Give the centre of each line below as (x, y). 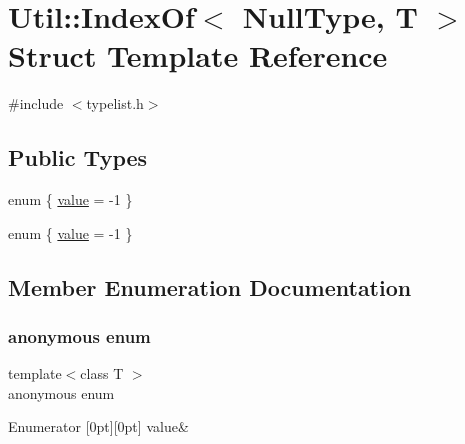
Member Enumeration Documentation (210, 286)
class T (102, 373)
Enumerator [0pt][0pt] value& (98, 426)
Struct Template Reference (198, 55)
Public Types (78, 157)
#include (36, 103)
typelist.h (115, 103)
